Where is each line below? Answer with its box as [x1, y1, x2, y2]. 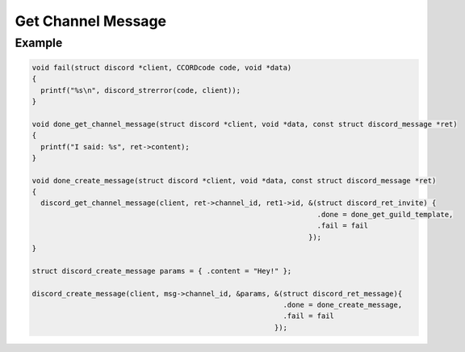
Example [15, 36, 63, 50]
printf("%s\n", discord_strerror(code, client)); [40, 86, 241, 94]
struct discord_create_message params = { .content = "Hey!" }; [31, 266, 292, 275]
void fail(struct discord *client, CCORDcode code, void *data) [31, 63, 292, 72]
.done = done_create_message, [283, 300, 403, 309]
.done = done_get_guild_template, [316, 210, 454, 219]
